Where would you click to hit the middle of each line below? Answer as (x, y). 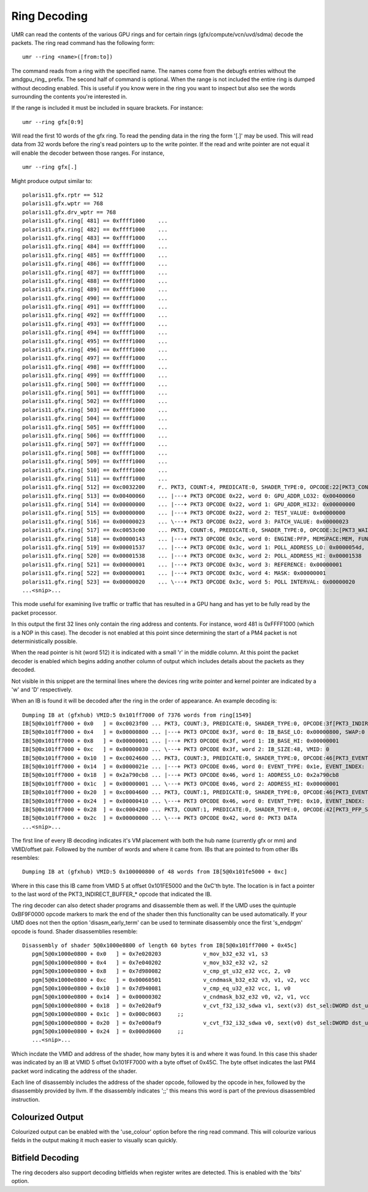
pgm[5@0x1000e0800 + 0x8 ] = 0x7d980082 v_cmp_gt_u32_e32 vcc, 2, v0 (161, 971)
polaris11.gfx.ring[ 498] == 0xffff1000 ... (95, 367)
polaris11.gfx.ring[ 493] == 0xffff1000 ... (95, 324)
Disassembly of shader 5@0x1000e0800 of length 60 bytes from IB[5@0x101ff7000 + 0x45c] (160, 945)
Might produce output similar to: (52, 181)
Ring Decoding (50, 16)
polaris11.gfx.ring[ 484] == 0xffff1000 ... (95, 247)
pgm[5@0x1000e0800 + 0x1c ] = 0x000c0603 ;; (108, 1014)
